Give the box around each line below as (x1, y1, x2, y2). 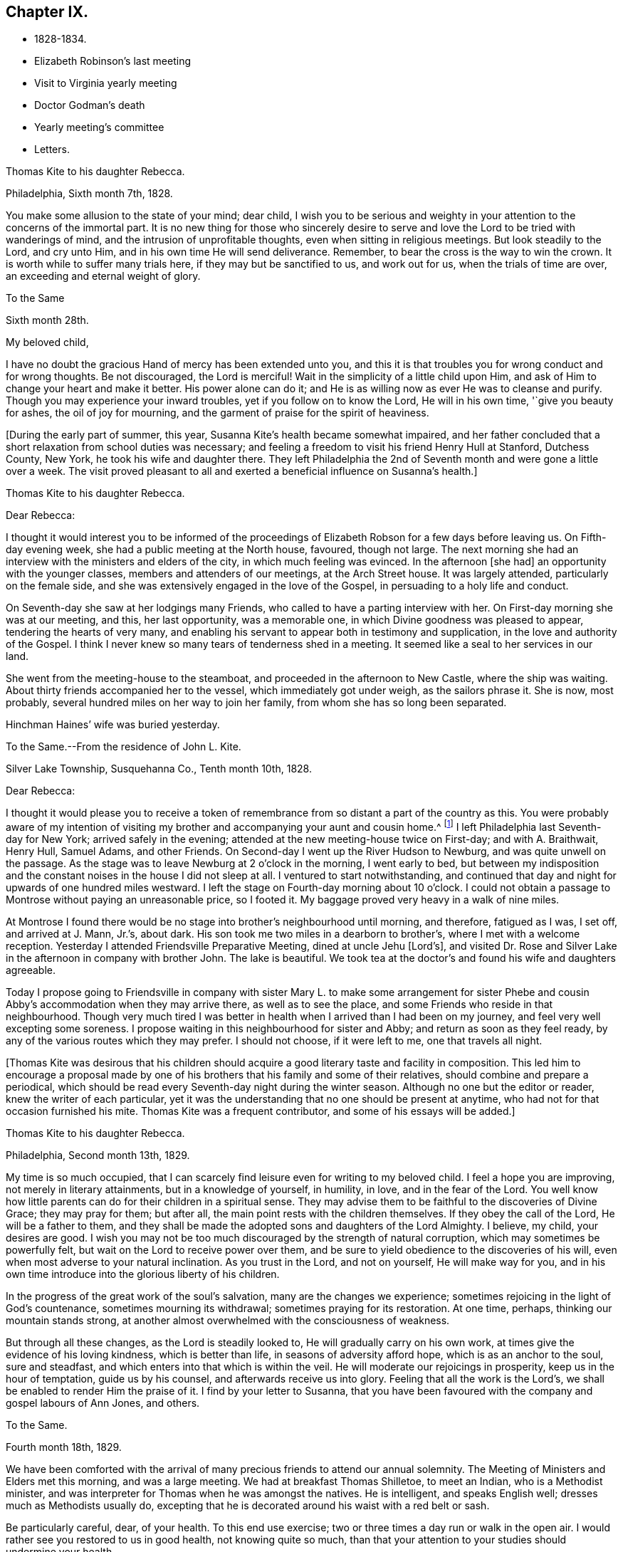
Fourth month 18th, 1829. (6, 1441, 122, 1454)
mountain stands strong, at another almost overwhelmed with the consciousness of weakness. (6, 1314, 450, 1327)
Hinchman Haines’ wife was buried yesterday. (6, 718, 220, 731)
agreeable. (6, 964, 56, 977)
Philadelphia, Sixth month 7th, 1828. (6, 187, 173, 200)
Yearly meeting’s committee (34, 121, 164, 134)
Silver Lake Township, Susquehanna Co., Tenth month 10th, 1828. (6, 762, 312, 775)
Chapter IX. (6, 3, 88, 21)
